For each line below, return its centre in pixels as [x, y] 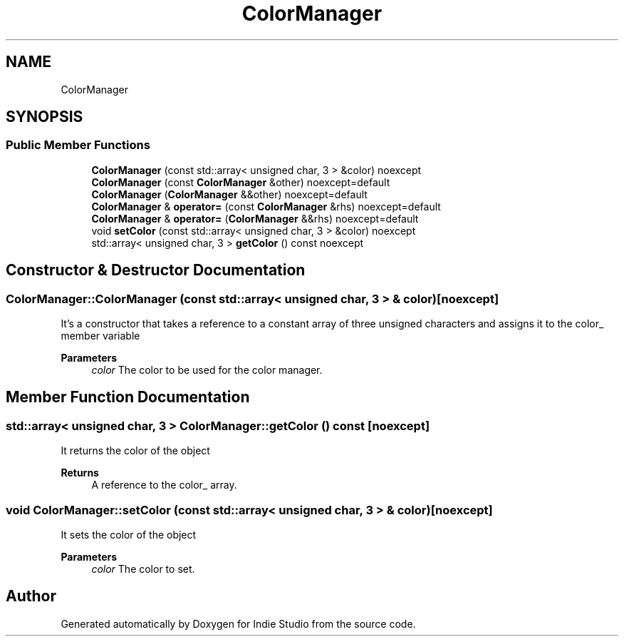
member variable [100, 336]
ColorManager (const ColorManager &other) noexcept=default [241, 182]
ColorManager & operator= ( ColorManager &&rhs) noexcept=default [255, 218]
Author [31, 596]
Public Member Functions [78, 145]
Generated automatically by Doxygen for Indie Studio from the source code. [238, 623]
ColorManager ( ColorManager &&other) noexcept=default [229, 194]
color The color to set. [143, 569]
